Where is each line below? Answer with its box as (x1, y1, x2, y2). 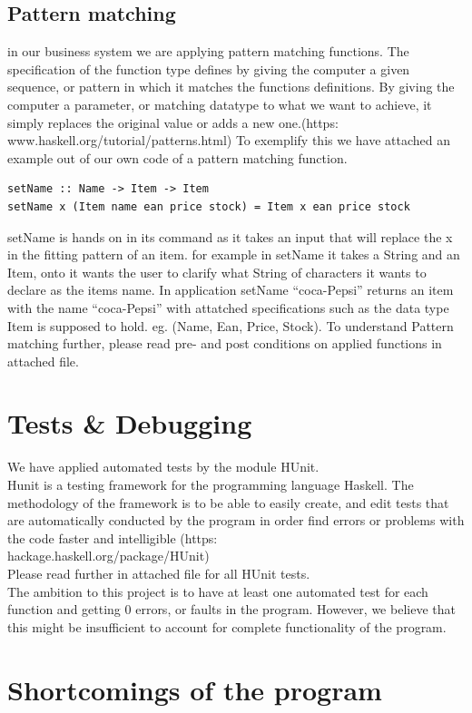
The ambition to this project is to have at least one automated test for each (7, 581, 428, 601)
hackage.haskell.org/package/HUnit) (7, 546, 210, 565)
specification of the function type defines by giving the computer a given (7, 59, 410, 78)
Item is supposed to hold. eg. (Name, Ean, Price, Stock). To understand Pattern (7, 316, 454, 335)
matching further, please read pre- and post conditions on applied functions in (7, 334, 442, 353)
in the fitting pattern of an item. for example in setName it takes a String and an (7, 245, 460, 264)
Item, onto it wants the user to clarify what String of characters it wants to (7, 262, 427, 281)
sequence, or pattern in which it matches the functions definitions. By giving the (7, 77, 455, 96)
